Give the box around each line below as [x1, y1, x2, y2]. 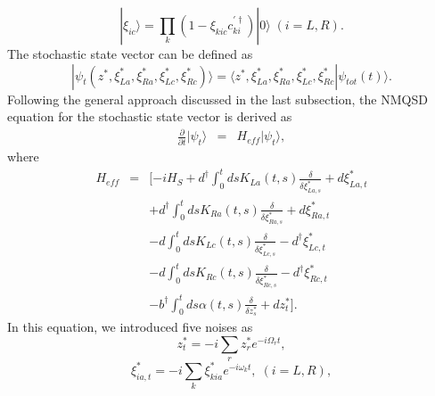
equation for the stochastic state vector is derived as [7, 107, 292, 126]
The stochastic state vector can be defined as [7, 45, 253, 62]
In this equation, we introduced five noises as [7, 318, 253, 336]
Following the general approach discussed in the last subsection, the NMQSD [7, 89, 428, 108]
